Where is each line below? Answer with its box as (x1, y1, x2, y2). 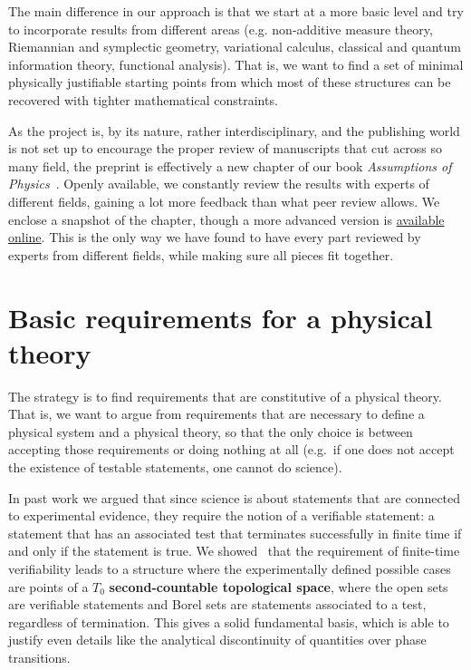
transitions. (8, 647, 71, 666)
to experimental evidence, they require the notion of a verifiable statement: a (8, 506, 435, 525)
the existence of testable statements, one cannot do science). (8, 458, 342, 476)
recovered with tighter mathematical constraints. (8, 90, 278, 109)
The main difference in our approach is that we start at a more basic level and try (8, 2, 464, 20)
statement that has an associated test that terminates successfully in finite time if (8, 523, 462, 542)
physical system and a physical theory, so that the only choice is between (8, 422, 413, 441)
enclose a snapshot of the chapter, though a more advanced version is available (8, 209, 445, 228)
